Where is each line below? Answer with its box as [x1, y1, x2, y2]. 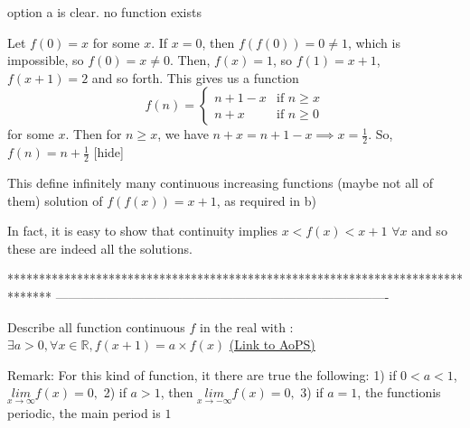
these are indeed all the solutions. [7, 238, 193, 257]
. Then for [65, 125, 122, 144]
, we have [157, 125, 209, 144]
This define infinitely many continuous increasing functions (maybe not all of [7, 173, 433, 192]
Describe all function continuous [7, 317, 185, 336]
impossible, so [7, 51, 84, 70]
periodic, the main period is [7, 403, 161, 422]
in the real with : [200, 317, 294, 336]
